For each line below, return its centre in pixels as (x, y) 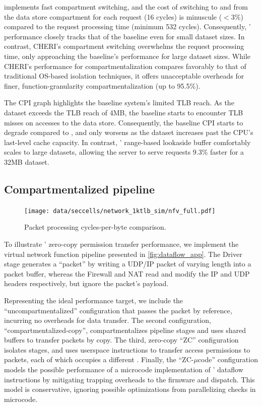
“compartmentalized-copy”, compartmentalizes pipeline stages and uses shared (125, 330)
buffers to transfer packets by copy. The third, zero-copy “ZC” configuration (121, 340)
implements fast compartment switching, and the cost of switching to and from (126, 7)
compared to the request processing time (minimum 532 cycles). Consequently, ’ (127, 26)
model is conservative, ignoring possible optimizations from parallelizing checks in (130, 389)
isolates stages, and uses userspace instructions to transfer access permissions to (127, 349)
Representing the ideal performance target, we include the (94, 300)
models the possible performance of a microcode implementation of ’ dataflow (124, 369)
